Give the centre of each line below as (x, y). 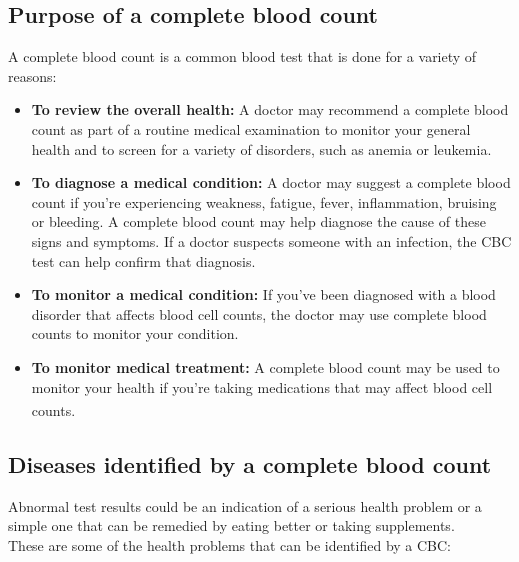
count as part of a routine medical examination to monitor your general (251, 128)
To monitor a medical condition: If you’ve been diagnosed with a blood (263, 294)
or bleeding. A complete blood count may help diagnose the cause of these (258, 221)
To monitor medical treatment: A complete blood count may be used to (265, 366)
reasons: (32, 75)
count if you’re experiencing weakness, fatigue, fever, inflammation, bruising (264, 201)
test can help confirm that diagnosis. (143, 260)
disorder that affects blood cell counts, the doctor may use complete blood (259, 313)
